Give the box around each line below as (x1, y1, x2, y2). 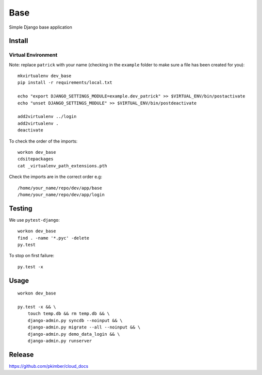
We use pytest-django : (9, 217, 60, 223)
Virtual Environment (9, 51, 58, 58)
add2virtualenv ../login (17, 114, 77, 119)
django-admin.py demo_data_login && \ (27, 331, 120, 337)
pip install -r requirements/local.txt (17, 80, 113, 85)
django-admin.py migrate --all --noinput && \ (27, 325, 141, 330)
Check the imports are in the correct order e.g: (9, 174, 102, 179)
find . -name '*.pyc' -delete (17, 235, 90, 241)
